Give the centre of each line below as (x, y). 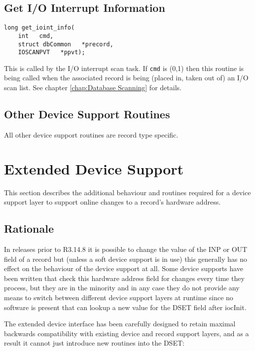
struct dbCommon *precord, (66, 44)
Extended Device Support (94, 168)
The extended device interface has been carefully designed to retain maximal (120, 324)
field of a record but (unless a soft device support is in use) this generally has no (126, 259)
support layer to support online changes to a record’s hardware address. (112, 202)
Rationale (29, 228)
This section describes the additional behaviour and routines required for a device (127, 192)
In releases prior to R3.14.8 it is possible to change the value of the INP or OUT (126, 249)
